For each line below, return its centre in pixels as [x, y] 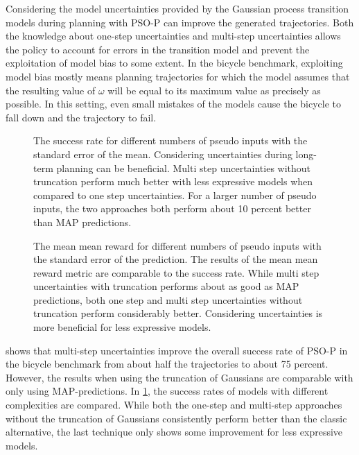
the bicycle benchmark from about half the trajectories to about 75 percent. [167, 364]
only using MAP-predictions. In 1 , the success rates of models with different [167, 391]
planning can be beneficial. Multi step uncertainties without [184, 168]
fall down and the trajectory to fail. [81, 117]
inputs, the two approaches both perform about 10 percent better [172, 208]
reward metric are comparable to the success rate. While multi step [176, 272]
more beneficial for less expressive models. [122, 327]
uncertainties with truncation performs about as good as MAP [166, 286]
